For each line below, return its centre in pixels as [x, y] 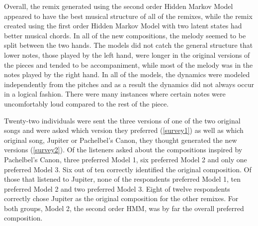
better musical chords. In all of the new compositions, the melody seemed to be [125, 35]
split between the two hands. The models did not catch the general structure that [129, 45]
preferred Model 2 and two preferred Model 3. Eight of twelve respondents [117, 188]
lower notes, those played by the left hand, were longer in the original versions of [127, 55]
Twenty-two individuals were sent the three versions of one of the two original [122, 120]
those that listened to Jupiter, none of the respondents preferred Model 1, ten [122, 179]
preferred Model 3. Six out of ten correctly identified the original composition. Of [128, 169]
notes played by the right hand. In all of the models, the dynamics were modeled [127, 74]
